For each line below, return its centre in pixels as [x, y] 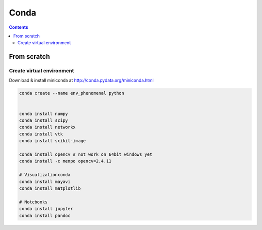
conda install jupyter [46, 209]
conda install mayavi [45, 181]
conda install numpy [43, 114]
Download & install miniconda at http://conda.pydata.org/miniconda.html [81, 81]
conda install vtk [41, 134]
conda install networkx [48, 127]
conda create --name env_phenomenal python [72, 93]
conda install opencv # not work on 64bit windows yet [86, 154]
